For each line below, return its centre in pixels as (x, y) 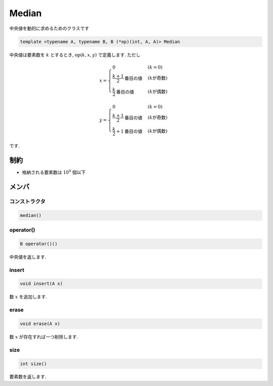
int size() (33, 364)
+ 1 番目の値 (129, 131)
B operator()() (39, 244)
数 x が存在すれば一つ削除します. (44, 336)
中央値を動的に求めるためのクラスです (49, 28)
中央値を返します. (28, 257)
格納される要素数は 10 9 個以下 (54, 172)
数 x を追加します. (28, 297)
